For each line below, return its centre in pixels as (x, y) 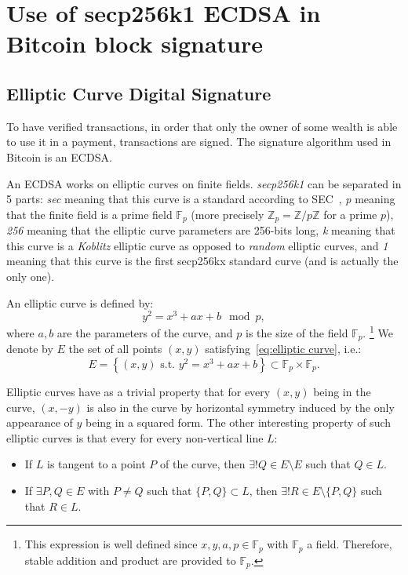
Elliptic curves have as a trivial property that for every (138, 391)
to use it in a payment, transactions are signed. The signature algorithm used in (199, 142)
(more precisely (228, 214)
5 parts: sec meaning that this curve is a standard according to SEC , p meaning (201, 199)
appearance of (40, 422)
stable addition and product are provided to (130, 560)
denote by (30, 349)
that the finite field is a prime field (89, 214)
